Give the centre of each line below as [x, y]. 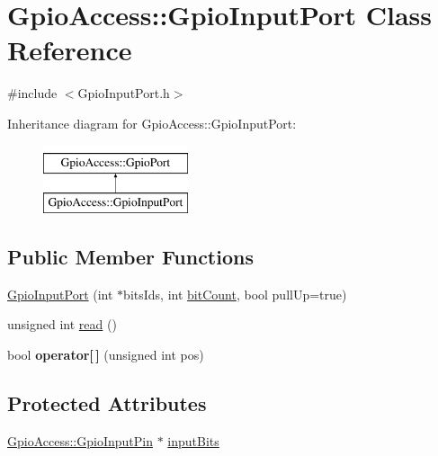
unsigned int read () [62, 324]
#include [32, 93]
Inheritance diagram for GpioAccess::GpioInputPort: [152, 123]
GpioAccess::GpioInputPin [80, 440]
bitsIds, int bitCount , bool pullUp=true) [235, 294]
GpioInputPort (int [60, 294]
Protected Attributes [107, 403]
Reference [70, 50]
